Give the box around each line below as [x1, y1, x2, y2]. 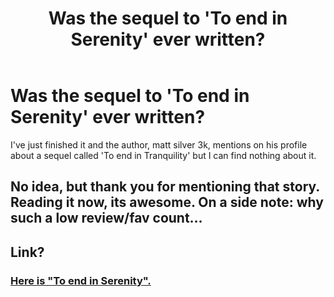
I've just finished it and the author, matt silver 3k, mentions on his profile [10, 138, 308, 151]
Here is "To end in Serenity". [10, 273, 152, 287]
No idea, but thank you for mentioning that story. [10, 178, 320, 196]
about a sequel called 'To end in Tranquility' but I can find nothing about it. [10, 149, 317, 161]
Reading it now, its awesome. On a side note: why [10, 194, 324, 211]
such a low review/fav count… [10, 210, 203, 227]
